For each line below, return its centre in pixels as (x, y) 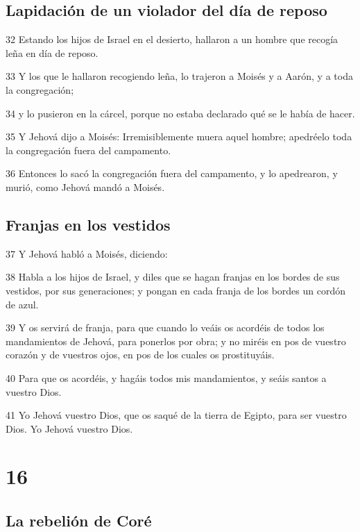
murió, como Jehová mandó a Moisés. (85, 186)
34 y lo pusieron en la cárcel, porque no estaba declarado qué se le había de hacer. (180, 113)
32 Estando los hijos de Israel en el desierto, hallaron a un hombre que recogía (172, 39)
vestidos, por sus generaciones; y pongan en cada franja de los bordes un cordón (175, 290)
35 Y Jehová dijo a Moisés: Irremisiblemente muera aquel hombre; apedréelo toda (179, 136)
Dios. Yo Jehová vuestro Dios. (69, 428)
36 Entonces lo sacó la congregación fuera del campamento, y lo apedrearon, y (172, 173)
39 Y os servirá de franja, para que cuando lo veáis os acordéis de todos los (165, 327)
